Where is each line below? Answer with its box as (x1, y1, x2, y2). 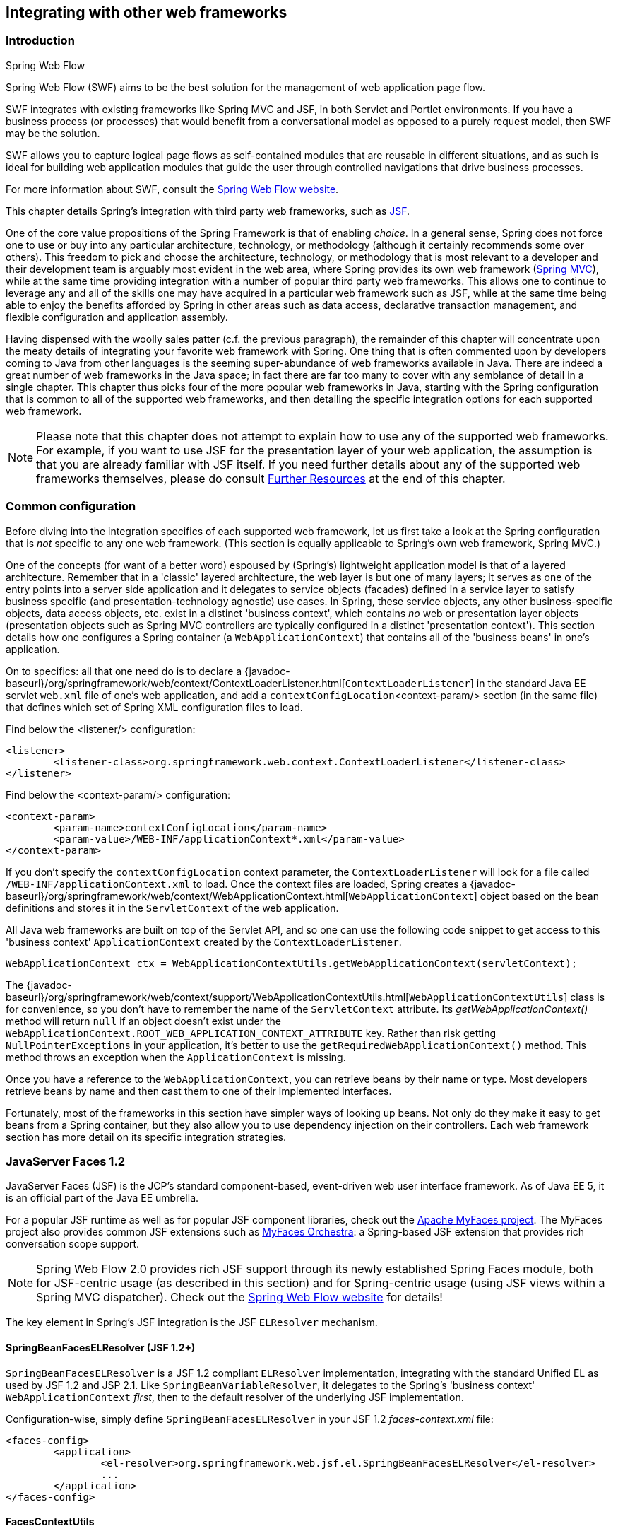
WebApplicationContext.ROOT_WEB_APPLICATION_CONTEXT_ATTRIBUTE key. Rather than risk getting (6, 1026, 497, 1039)
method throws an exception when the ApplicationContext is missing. (6, 1050, 346, 1063)
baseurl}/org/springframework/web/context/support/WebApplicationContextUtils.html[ (6, 990, 410, 1003)
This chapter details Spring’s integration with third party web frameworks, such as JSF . (6, 204, 410, 217)
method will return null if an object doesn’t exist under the (6, 1014, 281, 1027)
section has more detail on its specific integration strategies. (6, 1130, 286, 1143)
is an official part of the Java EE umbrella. (6, 1192, 199, 1204)
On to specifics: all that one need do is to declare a (6, 664, 242, 677)
